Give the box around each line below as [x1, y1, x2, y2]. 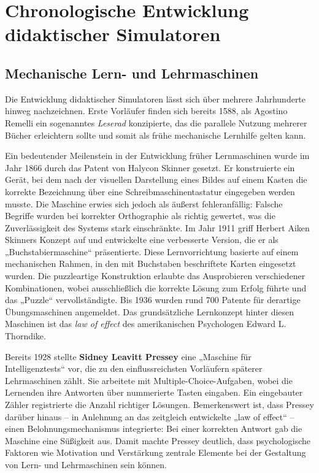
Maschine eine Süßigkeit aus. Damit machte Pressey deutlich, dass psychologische [5, 434, 310, 447]
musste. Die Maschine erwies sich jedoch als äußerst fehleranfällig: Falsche [5, 197, 283, 210]
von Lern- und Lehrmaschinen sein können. [5, 458, 167, 471]
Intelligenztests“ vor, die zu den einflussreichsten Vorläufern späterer [5, 362, 263, 375]
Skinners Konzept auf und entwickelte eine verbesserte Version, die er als [5, 233, 279, 246]
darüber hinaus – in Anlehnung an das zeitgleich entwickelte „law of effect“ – [5, 410, 294, 423]
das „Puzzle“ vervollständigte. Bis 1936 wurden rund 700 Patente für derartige [5, 293, 301, 306]
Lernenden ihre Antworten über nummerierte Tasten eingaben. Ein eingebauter [5, 386, 303, 399]
